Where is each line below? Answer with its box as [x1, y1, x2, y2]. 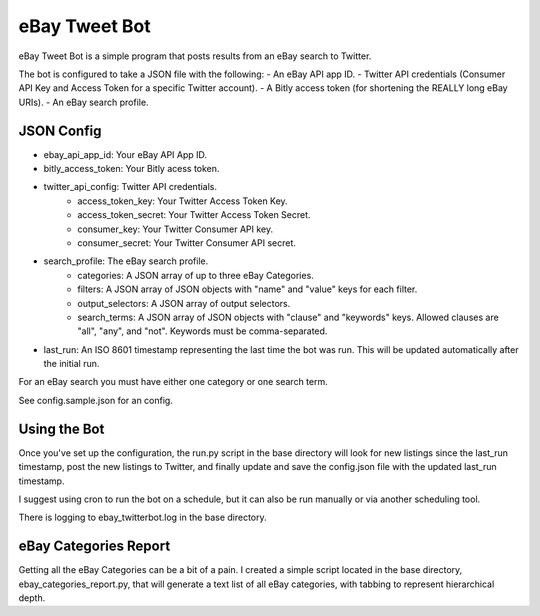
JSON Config [18, 122, 102, 139]
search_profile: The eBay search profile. [43, 255, 209, 267]
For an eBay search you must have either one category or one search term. [18, 376, 329, 388]
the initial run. [43, 358, 100, 370]
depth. [18, 592, 46, 604]
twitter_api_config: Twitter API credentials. [43, 181, 218, 193]
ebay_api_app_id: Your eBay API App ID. [43, 148, 208, 160]
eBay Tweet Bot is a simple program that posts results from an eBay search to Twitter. [18, 50, 372, 62]
